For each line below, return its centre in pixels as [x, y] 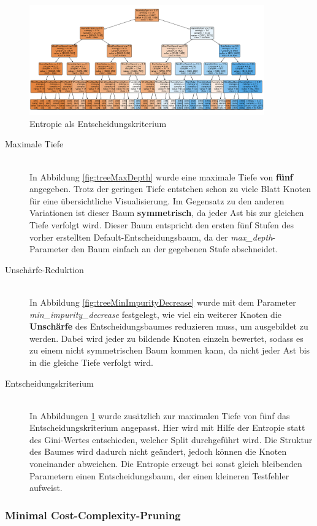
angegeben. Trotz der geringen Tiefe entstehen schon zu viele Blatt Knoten [170, 189]
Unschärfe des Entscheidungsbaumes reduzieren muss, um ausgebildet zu [169, 326]
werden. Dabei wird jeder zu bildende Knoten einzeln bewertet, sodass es [166, 338]
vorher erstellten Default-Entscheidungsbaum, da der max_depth [151, 237]
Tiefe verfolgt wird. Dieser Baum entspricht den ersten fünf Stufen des [162, 224]
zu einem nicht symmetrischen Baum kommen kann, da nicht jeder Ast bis [170, 350]
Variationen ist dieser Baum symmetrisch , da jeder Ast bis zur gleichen [167, 213]
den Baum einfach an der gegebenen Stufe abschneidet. [175, 249]
